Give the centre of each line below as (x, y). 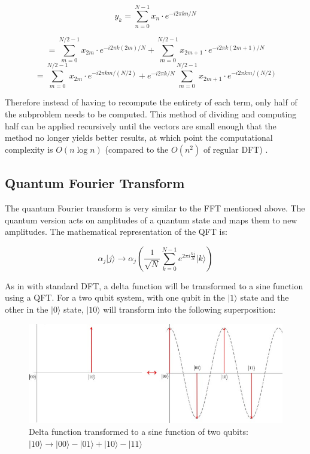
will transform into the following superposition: (189, 309)
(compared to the (137, 149)
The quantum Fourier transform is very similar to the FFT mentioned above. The (155, 208)
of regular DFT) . (235, 149)
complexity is (29, 149)
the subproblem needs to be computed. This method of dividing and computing (151, 113)
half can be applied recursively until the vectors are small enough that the (141, 125)
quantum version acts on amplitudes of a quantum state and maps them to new (151, 220)
